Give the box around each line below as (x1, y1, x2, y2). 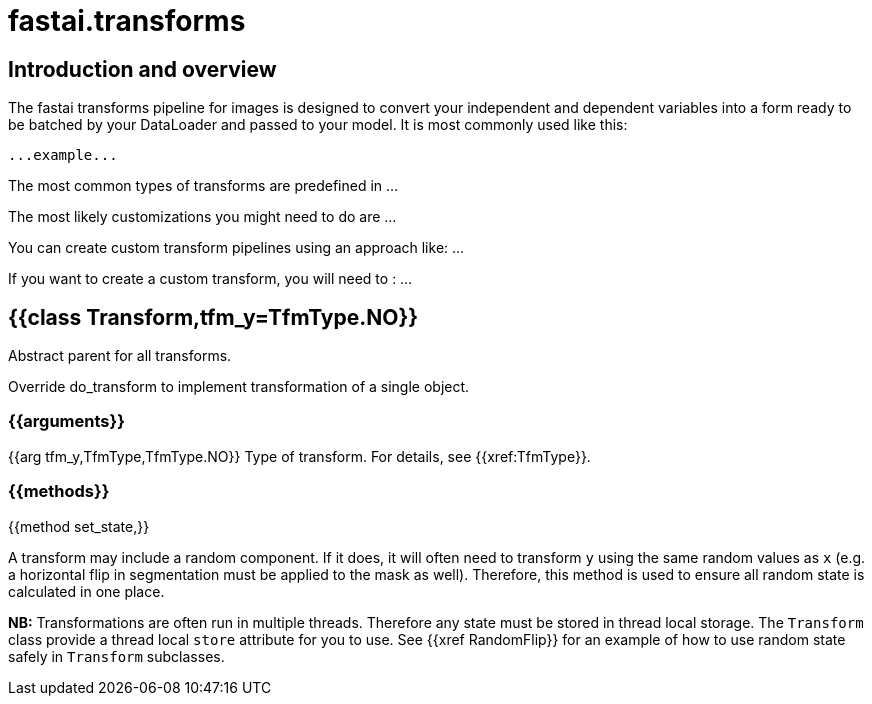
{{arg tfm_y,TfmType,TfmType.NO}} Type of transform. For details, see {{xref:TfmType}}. (8, 447, 591, 465)
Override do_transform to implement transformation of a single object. (8, 378, 470, 396)
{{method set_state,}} (8, 517, 150, 535)
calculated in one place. (8, 582, 165, 600)
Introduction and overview (8, 56, 277, 82)
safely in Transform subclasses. (8, 647, 225, 665)
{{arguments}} (8, 411, 125, 432)
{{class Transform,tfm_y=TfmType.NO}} (8, 304, 419, 330)
